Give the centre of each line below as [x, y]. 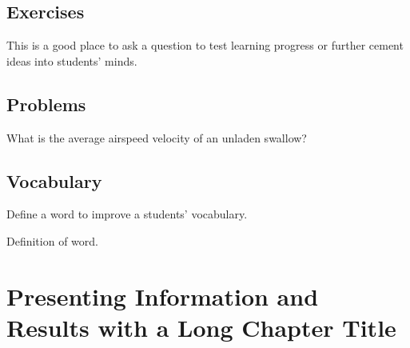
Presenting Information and [163, 296]
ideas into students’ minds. [72, 60]
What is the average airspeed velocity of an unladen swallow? [157, 137]
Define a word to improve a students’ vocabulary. [127, 214]
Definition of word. [52, 240]
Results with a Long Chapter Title [201, 327]
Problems [46, 104]
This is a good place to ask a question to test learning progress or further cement [205, 45]
